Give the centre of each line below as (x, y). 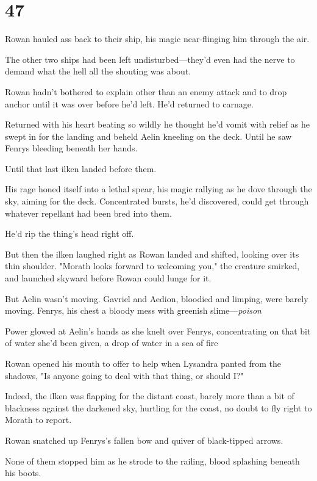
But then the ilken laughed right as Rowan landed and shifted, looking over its (152, 254)
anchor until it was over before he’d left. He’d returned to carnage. (129, 103)
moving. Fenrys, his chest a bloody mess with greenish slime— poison (133, 310)
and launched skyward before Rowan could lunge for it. (108, 278)
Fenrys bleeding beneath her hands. (71, 148)
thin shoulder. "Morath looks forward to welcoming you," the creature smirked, (152, 266)
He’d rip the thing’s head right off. (69, 233)
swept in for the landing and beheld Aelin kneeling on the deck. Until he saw (148, 136)
